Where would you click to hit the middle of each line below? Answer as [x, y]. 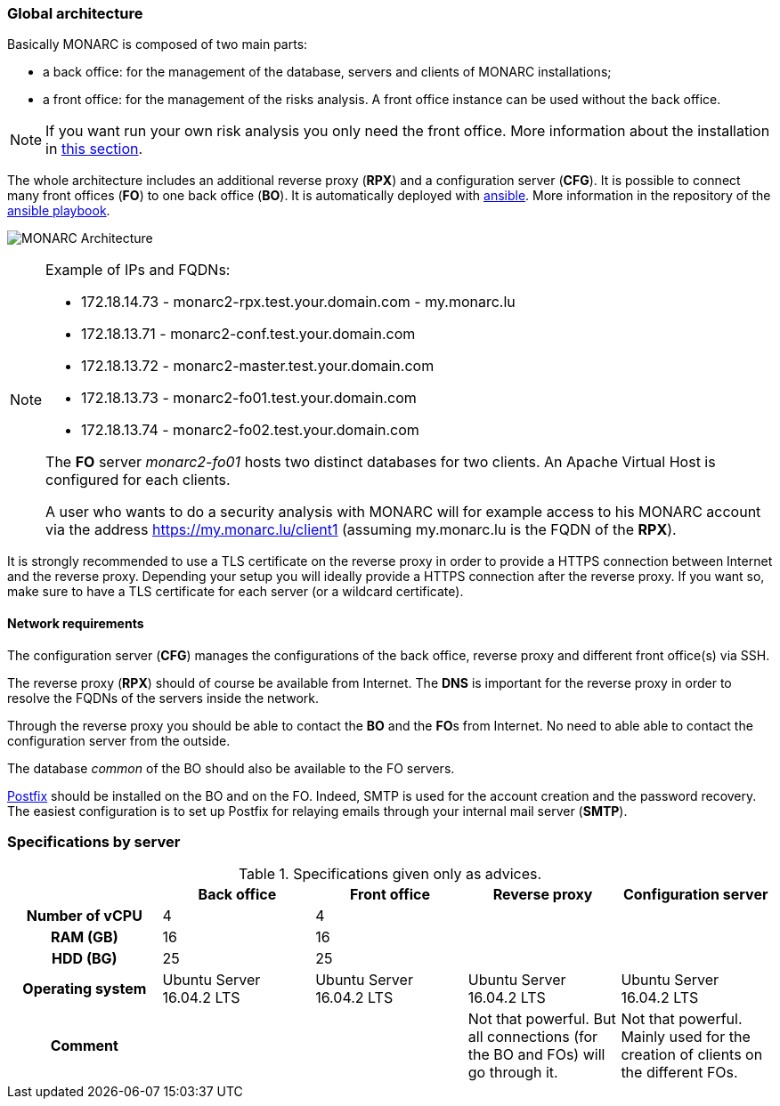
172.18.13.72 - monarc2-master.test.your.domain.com [258, 366]
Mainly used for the [686, 1037]
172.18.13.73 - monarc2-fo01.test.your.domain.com [249, 398]
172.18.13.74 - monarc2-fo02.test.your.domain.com [250, 430]
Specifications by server [94, 841]
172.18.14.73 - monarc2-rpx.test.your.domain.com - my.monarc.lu [298, 302]
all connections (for [533, 1037]
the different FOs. [679, 1073]
